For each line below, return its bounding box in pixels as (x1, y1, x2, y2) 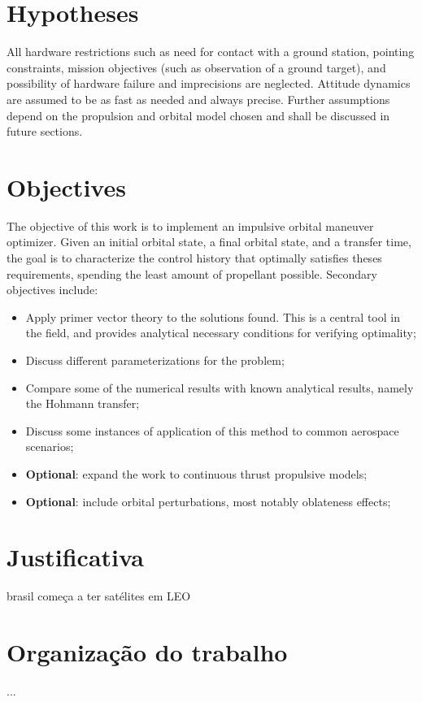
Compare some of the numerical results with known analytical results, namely (25, 379, 414, 396)
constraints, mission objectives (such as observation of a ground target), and (7, 58, 386, 76)
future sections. (7, 123, 83, 140)
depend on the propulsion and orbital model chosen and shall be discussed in (7, 106, 390, 123)
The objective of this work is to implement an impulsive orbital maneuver (7, 217, 374, 234)
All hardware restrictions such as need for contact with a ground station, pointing (7, 43, 415, 60)
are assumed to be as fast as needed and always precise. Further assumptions (7, 90, 390, 107)
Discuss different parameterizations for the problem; (25, 351, 285, 368)
